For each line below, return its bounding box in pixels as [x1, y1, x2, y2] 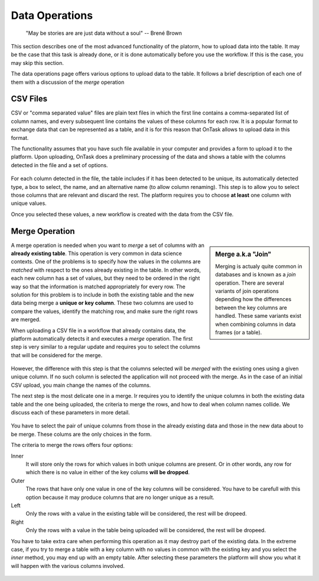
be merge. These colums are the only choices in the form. [11, 430, 152, 438]
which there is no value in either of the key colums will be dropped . [25, 469, 190, 476]
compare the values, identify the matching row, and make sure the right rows [11, 308, 198, 315]
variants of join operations [215, 288, 279, 295]
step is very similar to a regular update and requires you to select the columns [11, 343, 201, 351]
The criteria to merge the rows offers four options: [11, 442, 133, 449]
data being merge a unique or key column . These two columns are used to [11, 299, 194, 306]
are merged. [11, 316, 41, 323]
